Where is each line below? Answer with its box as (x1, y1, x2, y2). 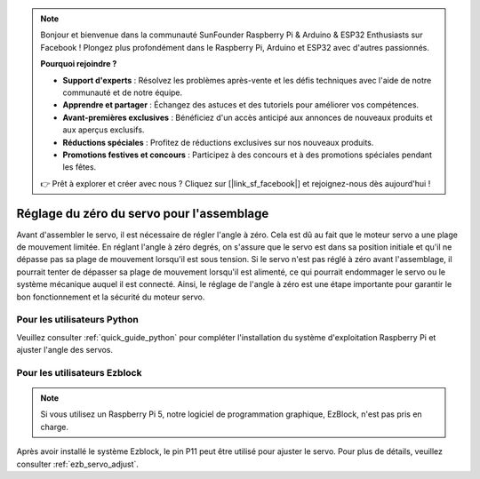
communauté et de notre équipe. (62, 87, 183, 98)
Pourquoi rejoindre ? (40, 59, 117, 69)
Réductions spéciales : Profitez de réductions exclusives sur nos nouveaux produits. (62, 137, 374, 148)
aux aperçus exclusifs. (62, 124, 145, 135)
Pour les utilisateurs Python (16, 314, 140, 326)
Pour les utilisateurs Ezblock (16, 366, 142, 379)
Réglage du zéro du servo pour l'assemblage (16, 205, 269, 221)
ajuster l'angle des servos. (16, 345, 114, 355)
